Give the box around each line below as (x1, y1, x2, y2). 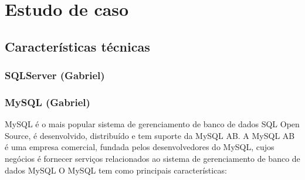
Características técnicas (5, 37, 150, 55)
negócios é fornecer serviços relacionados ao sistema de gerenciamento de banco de (5, 152, 300, 164)
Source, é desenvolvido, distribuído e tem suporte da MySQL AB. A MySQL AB (5, 129, 295, 141)
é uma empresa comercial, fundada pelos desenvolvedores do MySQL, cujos (5, 141, 274, 153)
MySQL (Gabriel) (5, 94, 90, 109)
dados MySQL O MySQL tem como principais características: (5, 164, 227, 176)
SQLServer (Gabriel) (5, 68, 105, 83)
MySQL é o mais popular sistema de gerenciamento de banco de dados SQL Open (5, 118, 300, 130)
